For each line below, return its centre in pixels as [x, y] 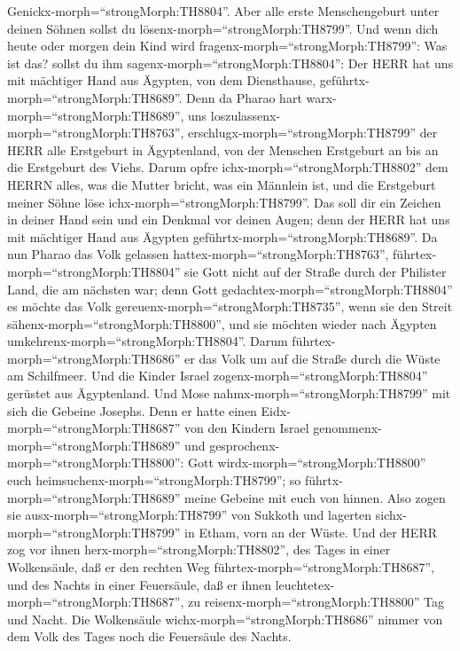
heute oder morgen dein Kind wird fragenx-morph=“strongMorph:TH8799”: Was [227, 46]
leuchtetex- [305, 584]
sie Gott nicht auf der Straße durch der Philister [316, 271]
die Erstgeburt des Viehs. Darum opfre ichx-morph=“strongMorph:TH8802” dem [228, 167]
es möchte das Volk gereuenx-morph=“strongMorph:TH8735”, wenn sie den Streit [230, 306]
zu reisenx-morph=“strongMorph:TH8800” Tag [316, 602]
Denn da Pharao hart [244, 97]
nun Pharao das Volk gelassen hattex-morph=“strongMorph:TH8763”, [198, 254]
